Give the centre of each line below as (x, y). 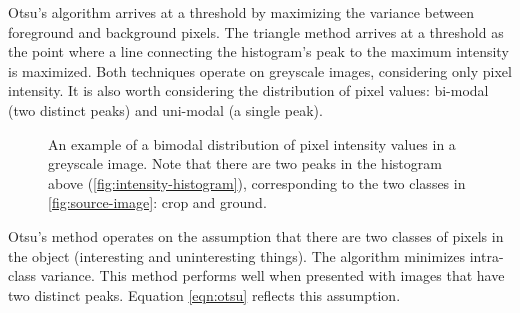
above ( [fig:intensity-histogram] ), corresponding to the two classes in (257, 182)
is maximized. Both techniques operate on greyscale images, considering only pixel (260, 70)
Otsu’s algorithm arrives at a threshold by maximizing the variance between (241, 12)
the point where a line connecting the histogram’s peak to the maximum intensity (258, 51)
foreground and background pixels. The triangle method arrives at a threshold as (256, 31)
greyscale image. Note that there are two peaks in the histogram (245, 163)
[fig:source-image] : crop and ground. (157, 202)
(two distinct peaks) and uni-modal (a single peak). (165, 109)
